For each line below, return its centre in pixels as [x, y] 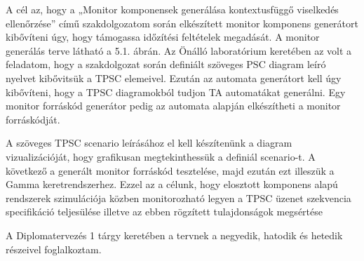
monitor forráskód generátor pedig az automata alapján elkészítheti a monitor [173, 106]
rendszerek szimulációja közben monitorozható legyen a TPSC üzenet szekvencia [178, 198]
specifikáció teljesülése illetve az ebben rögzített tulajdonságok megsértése [164, 212]
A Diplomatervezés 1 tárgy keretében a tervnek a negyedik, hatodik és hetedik [174, 235]
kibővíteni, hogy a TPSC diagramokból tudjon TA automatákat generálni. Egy [176, 92]
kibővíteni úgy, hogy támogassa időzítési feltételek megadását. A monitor [163, 37]
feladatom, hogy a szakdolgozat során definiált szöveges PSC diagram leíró [166, 64]
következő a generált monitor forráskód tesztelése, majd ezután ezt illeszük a [170, 170]
